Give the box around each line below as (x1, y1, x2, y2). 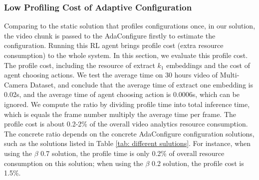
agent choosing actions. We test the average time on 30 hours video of (4, 69, 218, 80)
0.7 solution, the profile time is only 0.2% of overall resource (40, 147, 225, 158)
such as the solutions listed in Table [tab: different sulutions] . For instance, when (4, 138, 251, 148)
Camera (4, 79, 28, 89)
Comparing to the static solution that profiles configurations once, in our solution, (4, 20, 256, 31)
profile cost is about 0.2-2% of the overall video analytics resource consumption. (4, 118, 248, 129)
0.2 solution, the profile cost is (152, 157, 244, 168)
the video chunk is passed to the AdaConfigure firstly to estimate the (4, 30, 216, 40)
